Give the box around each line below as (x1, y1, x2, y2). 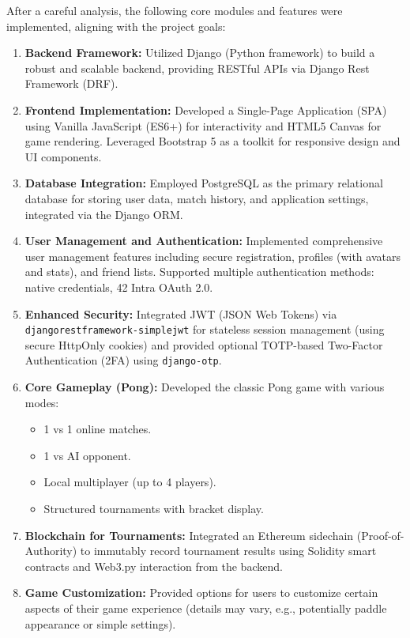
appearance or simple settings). (24, 615, 176, 632)
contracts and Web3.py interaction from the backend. (24, 557, 283, 574)
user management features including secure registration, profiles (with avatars (24, 247, 401, 264)
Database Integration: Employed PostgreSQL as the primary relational (24, 175, 383, 191)
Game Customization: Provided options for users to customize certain (24, 584, 378, 601)
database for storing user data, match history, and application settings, (24, 190, 369, 206)
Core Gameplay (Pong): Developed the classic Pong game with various (24, 379, 385, 395)
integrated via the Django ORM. (24, 206, 183, 222)
